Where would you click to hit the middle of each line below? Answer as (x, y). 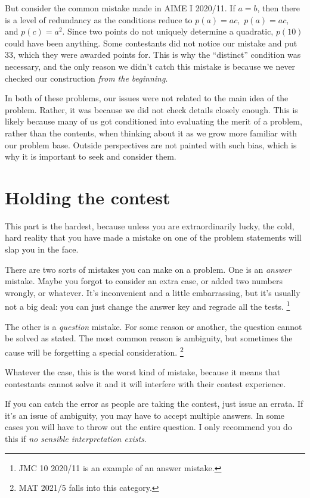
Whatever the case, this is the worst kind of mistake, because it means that (143, 372)
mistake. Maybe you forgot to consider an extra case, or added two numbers (144, 281)
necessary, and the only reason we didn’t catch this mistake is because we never (150, 66)
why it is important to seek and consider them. (91, 156)
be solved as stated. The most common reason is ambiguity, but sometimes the (149, 338)
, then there (279, 8)
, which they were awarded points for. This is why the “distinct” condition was (157, 55)
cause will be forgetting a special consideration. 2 (94, 351)
